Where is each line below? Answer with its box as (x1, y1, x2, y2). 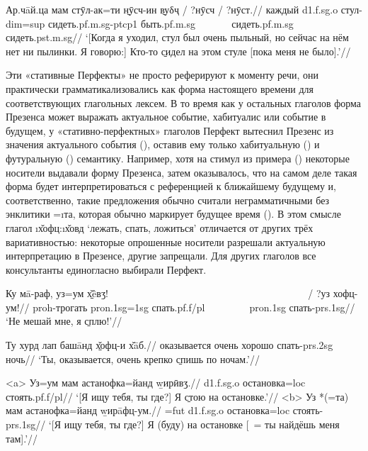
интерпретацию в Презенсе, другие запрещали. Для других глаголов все (6, 248, 316, 263)
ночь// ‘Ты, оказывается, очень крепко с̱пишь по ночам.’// (6, 351, 260, 366)
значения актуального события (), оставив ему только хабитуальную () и (6, 137, 320, 152)
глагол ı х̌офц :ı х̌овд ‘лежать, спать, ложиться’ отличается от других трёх (6, 220, 314, 235)
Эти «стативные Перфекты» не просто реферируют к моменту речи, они (6, 67, 319, 82)
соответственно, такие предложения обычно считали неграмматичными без (6, 192, 330, 207)
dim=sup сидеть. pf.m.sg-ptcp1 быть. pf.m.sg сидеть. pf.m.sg (6, 16, 294, 30)
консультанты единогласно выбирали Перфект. (6, 262, 207, 277)
